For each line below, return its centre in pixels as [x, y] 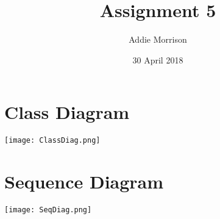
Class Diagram [67, 112]
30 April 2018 [158, 59]
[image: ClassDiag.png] [52, 141]
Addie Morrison [158, 39]
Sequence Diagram [84, 181]
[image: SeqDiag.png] [48, 210]
